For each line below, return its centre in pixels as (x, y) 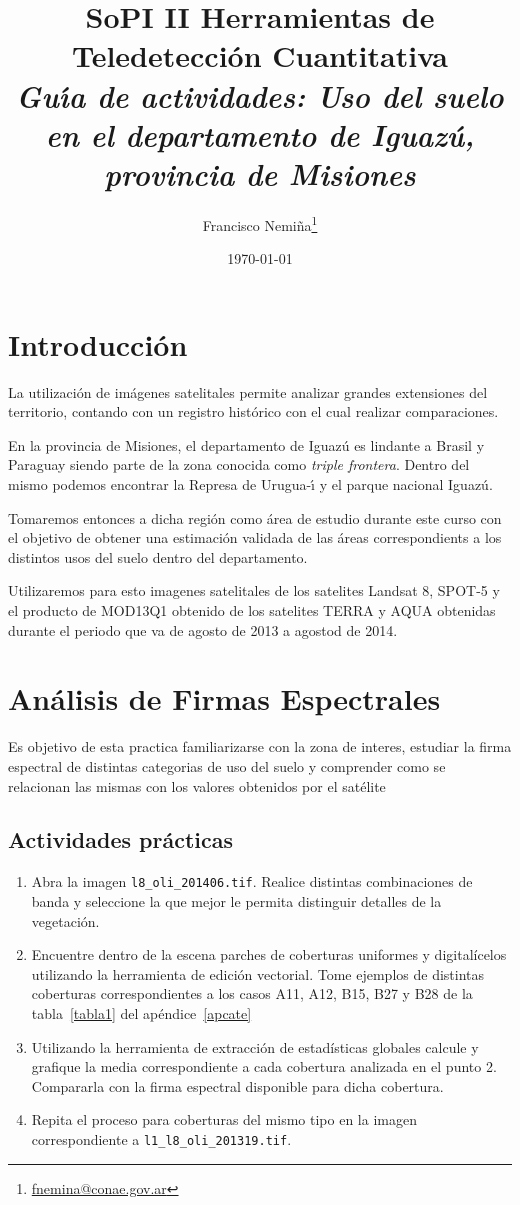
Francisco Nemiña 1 (260, 223)
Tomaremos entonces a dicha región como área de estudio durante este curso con (255, 517)
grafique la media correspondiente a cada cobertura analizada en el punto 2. (264, 1066)
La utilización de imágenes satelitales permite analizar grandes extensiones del (248, 391)
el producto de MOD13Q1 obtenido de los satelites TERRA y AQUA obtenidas (252, 610)
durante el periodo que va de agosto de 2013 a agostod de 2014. (203, 629)
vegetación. (65, 920)
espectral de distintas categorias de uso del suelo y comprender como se (227, 765)
